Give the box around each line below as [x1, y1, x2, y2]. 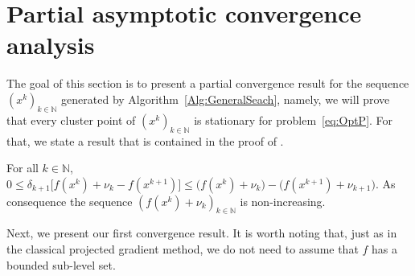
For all [6, 159, 39, 176]
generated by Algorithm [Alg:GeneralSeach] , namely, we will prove [61, 90, 390, 107]
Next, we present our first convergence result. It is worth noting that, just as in [6, 225, 397, 241]
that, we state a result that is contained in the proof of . [6, 132, 284, 149]
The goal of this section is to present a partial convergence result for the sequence [6, 75, 409, 92]
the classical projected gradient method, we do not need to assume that [6, 241, 359, 257]
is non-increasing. [240, 192, 326, 209]
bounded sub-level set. [6, 256, 116, 273]
